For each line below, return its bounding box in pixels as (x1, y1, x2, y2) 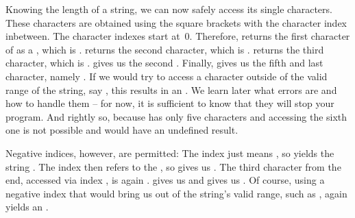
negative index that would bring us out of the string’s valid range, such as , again (5, 186, 347, 200)
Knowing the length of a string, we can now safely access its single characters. (5, 2, 332, 16)
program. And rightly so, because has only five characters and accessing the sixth (5, 109, 347, 123)
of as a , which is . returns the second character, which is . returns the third (5, 42, 324, 56)
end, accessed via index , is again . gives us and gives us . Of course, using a (5, 173, 325, 187)
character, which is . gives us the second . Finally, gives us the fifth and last (5, 56, 323, 70)
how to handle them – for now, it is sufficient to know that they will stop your (5, 96, 334, 110)
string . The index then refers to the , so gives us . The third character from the (5, 159, 341, 173)
